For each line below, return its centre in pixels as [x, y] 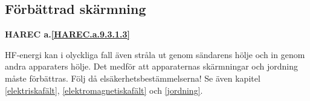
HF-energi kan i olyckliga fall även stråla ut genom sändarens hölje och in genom [155, 54]
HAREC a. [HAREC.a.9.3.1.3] [68, 34]
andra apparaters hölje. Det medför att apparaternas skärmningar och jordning [152, 66]
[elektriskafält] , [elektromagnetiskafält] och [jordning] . [104, 90]
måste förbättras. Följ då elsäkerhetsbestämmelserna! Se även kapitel [133, 78]
